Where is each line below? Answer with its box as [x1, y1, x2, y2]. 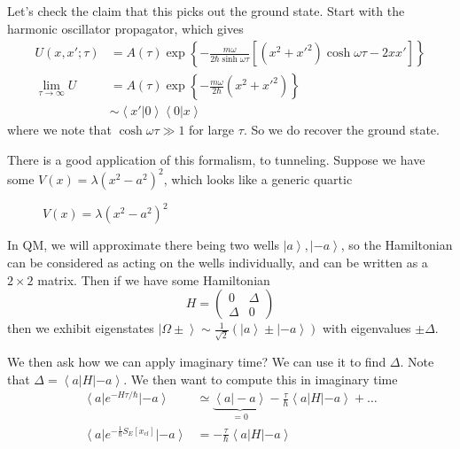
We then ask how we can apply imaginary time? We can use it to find [7, 352, 386, 370]
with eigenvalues [322, 319, 411, 337]
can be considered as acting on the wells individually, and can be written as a [7, 253, 428, 272]
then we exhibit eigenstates [7, 319, 154, 337]
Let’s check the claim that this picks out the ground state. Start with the [7, 2, 405, 19]
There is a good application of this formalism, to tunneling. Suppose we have [7, 150, 425, 168]
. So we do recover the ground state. [243, 120, 440, 139]
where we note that [7, 120, 112, 139]
